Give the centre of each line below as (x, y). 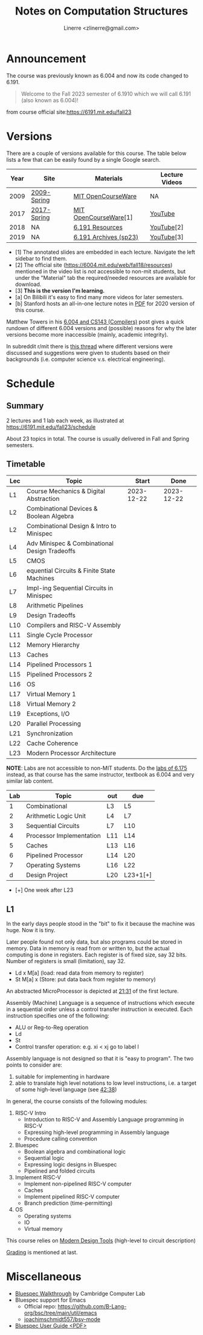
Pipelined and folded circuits (60, 1171)
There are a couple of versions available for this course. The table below (96, 153)
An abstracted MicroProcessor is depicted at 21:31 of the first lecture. (93, 991)
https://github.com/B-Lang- (92, 1307)
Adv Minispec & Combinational (70, 543)
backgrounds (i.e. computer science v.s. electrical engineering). (86, 359)
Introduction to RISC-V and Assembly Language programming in (104, 1119)
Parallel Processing (54, 724)
